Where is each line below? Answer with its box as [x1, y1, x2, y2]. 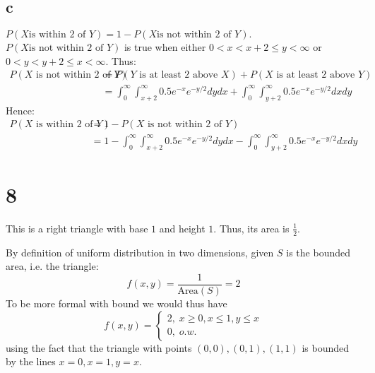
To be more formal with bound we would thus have [6, 295, 227, 310]
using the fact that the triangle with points [6, 340, 192, 355]
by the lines [6, 354, 56, 369]
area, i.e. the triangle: [6, 259, 99, 273]
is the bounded [286, 244, 350, 259]
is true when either [124, 40, 206, 54]
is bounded [302, 340, 349, 355]
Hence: [6, 102, 35, 117]
